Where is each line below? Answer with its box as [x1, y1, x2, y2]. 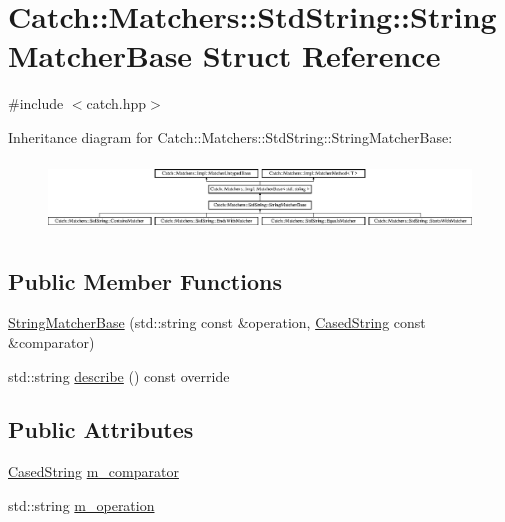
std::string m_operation [8, 494, 155, 515]
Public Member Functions [8, 265, 282, 296]
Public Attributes [8, 414, 194, 445]
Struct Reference [202, 35, 441, 76]
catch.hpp [86, 93, 147, 114]
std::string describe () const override [8, 365, 230, 386]
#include [8, 93, 64, 114]
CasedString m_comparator [8, 461, 179, 482]
